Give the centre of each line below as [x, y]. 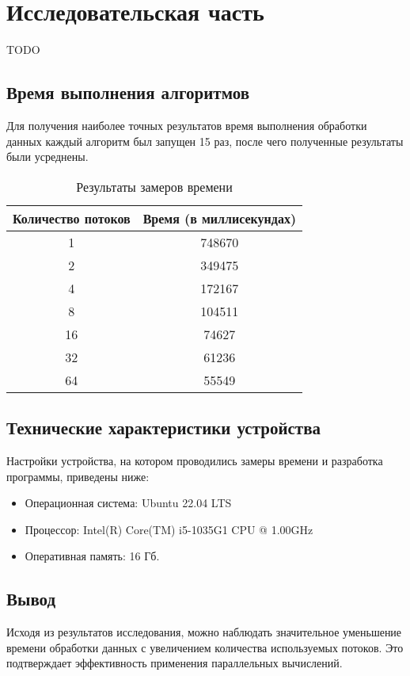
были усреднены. [47, 157]
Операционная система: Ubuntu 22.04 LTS [128, 503]
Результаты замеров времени [154, 186]
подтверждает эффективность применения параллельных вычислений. [175, 663]
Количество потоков [72, 218]
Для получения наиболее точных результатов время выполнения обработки [187, 125]
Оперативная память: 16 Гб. [92, 556]
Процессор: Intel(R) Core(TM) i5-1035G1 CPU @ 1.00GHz [169, 529]
